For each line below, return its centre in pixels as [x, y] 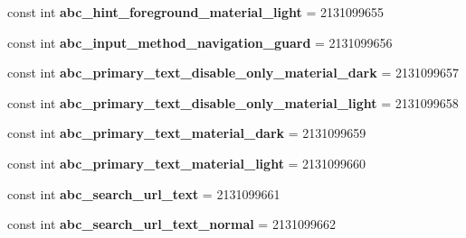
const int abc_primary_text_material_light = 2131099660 [187, 163]
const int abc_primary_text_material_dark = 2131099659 [187, 133]
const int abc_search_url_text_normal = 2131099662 [171, 224]
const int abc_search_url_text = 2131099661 [144, 193]
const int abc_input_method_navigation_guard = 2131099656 [200, 42]
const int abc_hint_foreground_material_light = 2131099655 [196, 12]
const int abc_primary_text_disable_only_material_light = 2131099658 [233, 102]
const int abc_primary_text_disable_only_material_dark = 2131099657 [233, 73]
